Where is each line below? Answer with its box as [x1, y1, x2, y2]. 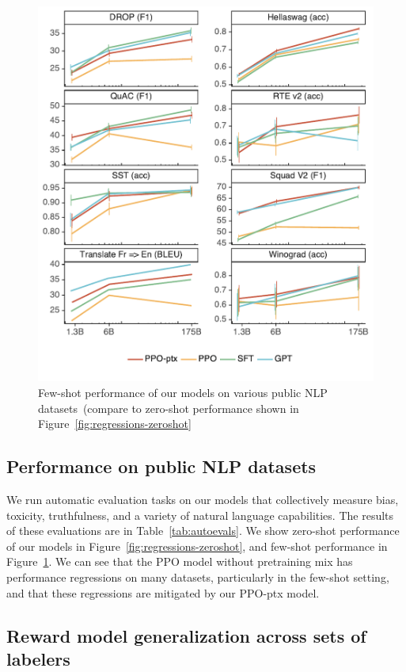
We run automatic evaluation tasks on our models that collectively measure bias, [6, 491, 399, 508]
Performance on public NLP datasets [6, 454, 317, 479]
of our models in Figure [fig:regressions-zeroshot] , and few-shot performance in [6, 537, 388, 554]
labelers [6, 646, 70, 670]
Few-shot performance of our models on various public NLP [38, 384, 328, 401]
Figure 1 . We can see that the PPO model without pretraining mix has [6, 553, 353, 570]
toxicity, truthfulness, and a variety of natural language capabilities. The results [6, 506, 394, 523]
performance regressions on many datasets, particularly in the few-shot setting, [6, 569, 389, 586]
